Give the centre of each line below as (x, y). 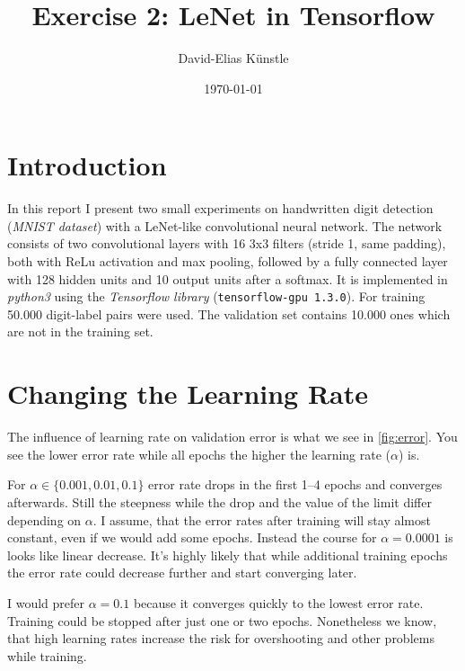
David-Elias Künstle (233, 58)
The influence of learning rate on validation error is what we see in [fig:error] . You (232, 437)
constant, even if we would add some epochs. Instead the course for (192, 537)
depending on (44, 519)
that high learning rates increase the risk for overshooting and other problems (221, 638)
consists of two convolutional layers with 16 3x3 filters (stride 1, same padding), (227, 243)
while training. (47, 655)
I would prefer (46, 602)
